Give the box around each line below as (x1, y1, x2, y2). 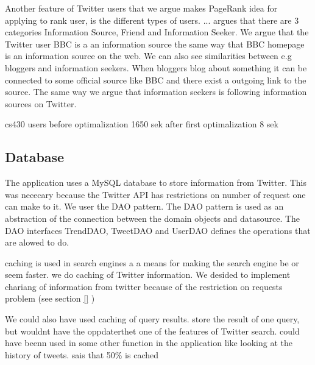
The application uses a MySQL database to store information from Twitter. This (5, 176, 307, 189)
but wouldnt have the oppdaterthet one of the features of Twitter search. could (5, 324, 300, 337)
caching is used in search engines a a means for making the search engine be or (5, 256, 299, 269)
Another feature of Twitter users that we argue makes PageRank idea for (5, 2, 278, 14)
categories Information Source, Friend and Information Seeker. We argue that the (5, 26, 309, 38)
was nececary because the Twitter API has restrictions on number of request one (5, 188, 306, 200)
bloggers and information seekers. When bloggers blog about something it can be (5, 61, 307, 74)
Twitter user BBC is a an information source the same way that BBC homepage (5, 37, 305, 50)
